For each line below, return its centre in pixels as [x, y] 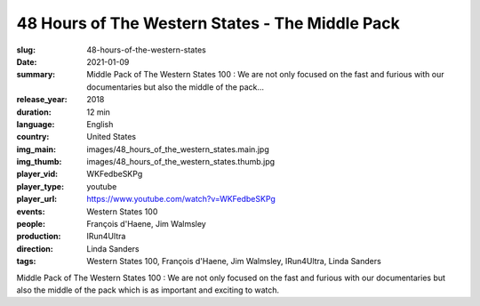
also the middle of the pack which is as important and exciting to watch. [148, 290]
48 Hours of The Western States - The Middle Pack [208, 23]
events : [31, 211]
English [100, 124]
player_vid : [37, 174]
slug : [26, 50]
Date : [27, 61]
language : [36, 124]
